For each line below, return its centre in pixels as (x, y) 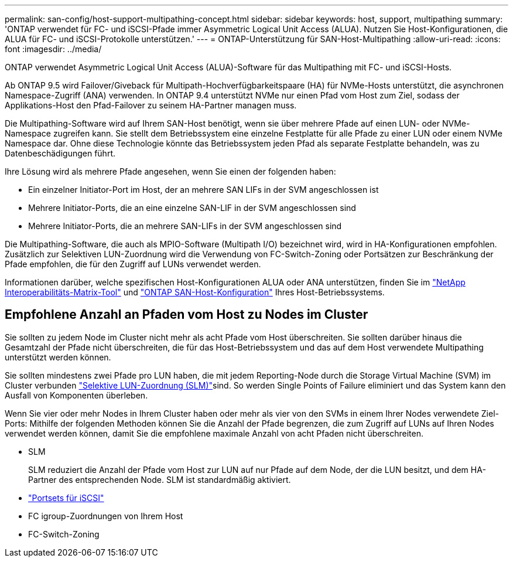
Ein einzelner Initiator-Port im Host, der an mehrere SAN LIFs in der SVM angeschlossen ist (204, 190)
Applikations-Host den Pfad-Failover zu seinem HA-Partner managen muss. (151, 105)
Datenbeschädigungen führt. (60, 153)
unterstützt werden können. (58, 357)
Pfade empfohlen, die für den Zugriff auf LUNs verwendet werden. (133, 264)
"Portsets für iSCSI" (66, 498)
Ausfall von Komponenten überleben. (76, 395)
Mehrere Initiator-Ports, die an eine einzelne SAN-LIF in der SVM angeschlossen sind (192, 208)
